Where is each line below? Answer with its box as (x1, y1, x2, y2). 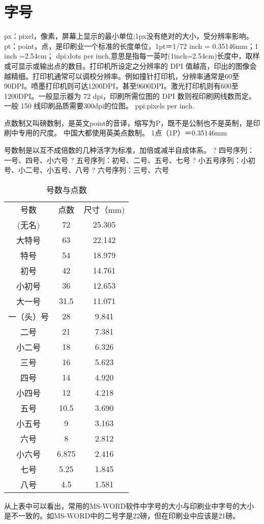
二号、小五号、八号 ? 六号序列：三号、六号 (25, 164, 169, 175)
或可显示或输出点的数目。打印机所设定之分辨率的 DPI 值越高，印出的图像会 (4, 60, 257, 71)
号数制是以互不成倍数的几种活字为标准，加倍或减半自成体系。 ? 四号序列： (4, 145, 254, 155)
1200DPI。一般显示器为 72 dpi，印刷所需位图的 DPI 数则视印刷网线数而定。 (4, 90, 256, 101)
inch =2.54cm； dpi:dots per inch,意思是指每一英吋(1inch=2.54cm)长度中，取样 (4, 50, 260, 61)
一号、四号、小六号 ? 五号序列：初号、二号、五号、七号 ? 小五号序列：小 (4, 154, 248, 165)
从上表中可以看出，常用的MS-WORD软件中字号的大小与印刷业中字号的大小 (4, 500, 254, 511)
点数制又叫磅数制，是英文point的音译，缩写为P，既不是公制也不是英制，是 (4, 117, 253, 128)
